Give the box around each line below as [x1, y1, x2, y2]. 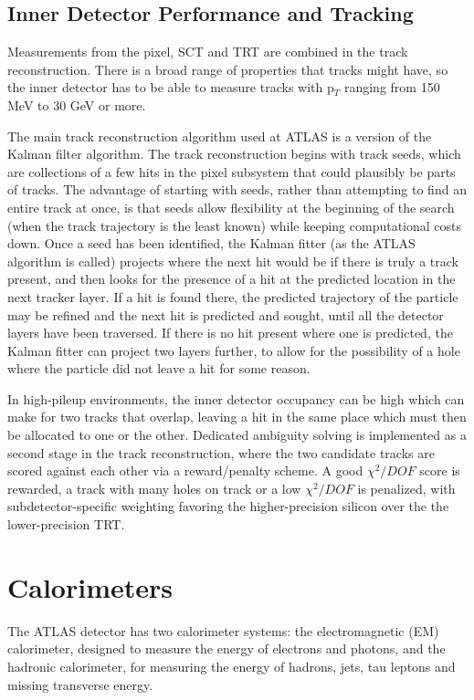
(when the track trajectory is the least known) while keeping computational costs [7, 215, 462, 235]
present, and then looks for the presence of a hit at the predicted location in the [7, 269, 456, 288]
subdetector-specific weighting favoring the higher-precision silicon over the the [7, 496, 449, 516]
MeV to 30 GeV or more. [7, 95, 146, 114]
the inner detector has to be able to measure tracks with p [7, 78, 334, 97]
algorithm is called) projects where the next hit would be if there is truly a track [7, 251, 458, 270]
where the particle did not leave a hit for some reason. [7, 359, 311, 378]
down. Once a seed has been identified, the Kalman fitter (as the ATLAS [7, 234, 416, 253]
